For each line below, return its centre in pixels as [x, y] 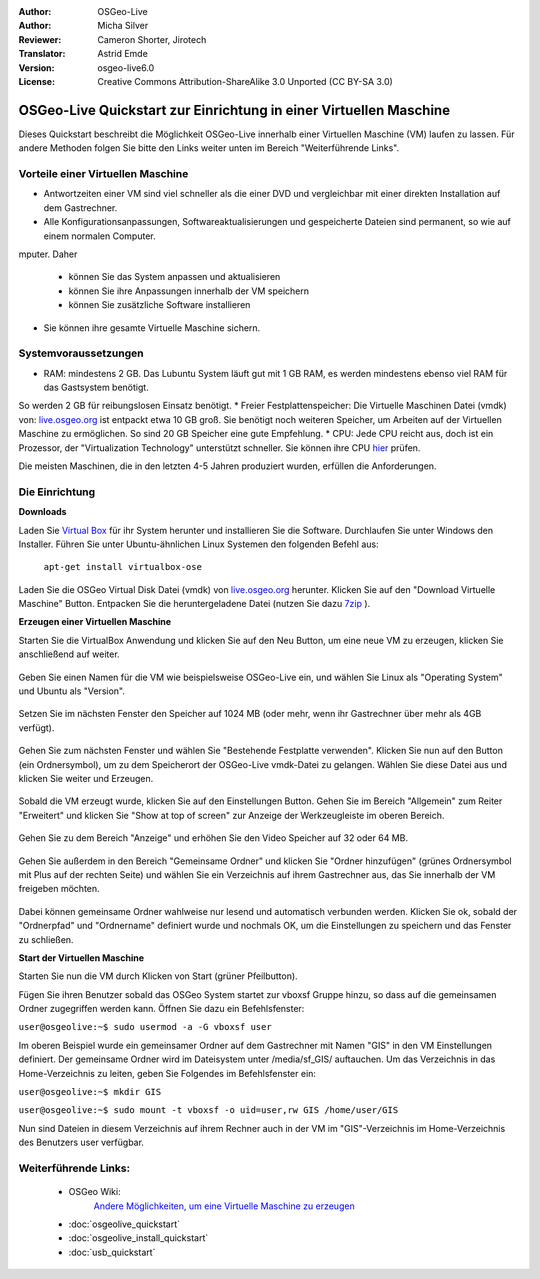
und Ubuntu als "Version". [71, 691]
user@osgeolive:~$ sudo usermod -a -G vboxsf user [145, 1027]
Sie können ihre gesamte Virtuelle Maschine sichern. [152, 327]
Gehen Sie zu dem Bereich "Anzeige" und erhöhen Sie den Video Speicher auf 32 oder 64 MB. [213, 838]
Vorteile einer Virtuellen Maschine [103, 174]
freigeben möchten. [59, 889]
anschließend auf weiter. [69, 654]
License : [36, 81]
